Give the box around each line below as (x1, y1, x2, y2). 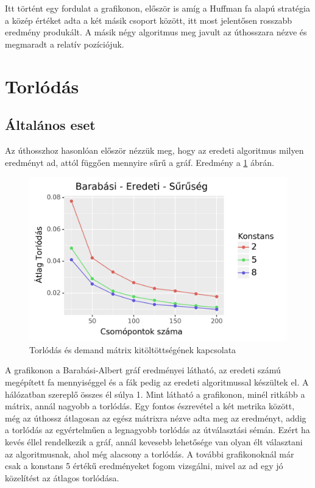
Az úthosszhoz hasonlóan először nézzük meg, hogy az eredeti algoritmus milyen (5, 143, 304, 156)
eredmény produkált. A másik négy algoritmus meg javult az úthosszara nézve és (5, 26, 307, 38)
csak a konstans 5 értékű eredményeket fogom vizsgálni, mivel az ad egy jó (5, 459, 283, 472)
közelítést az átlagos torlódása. (5, 471, 119, 484)
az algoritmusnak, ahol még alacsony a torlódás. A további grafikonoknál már (5, 447, 294, 460)
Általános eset (5, 115, 96, 134)
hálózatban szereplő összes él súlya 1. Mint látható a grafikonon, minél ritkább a (5, 387, 305, 400)
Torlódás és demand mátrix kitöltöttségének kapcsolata (29, 343, 236, 356)
